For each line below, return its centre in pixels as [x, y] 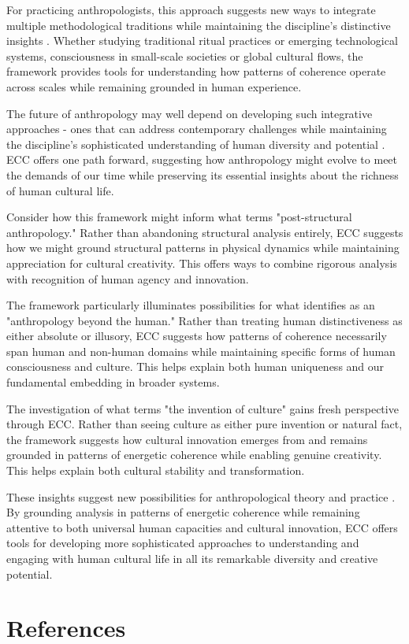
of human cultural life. [60, 190]
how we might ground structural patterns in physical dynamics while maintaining [203, 248]
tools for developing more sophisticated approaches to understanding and [183, 543]
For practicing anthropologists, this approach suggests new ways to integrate [191, 9]
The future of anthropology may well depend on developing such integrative [190, 113]
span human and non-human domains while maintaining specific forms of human [201, 351]
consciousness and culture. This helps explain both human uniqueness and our [195, 366]
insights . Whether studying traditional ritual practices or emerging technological [202, 41]
